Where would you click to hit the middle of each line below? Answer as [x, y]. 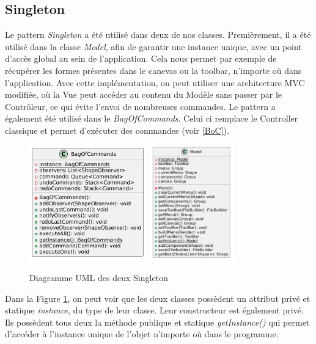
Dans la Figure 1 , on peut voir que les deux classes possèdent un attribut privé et [158, 298]
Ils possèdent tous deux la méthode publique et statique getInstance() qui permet [157, 322]
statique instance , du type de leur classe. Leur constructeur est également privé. [154, 310]
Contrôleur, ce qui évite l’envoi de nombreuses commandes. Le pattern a [140, 106]
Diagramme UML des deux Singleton [99, 278]
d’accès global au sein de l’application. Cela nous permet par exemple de [141, 58]
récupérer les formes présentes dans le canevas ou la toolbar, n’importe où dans [153, 70]
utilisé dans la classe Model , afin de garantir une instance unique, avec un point [153, 46]
